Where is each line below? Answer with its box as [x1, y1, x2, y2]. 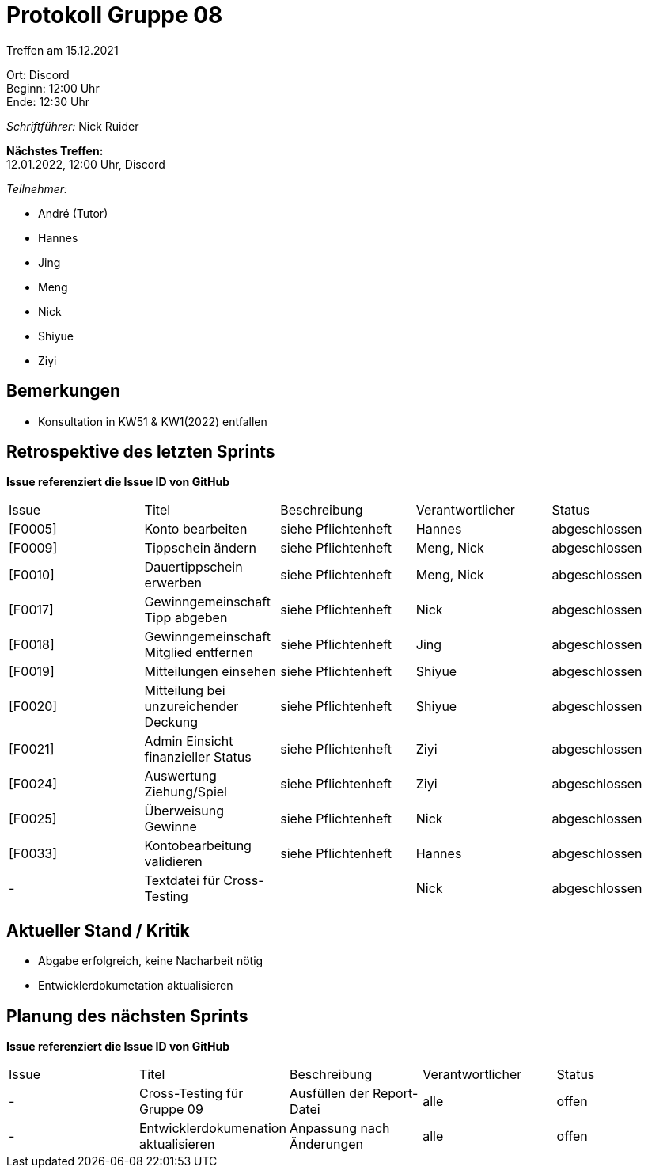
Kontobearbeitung [144, 838, 252, 854]
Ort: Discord [6, 67, 70, 82]
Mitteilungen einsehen [144, 663, 276, 680]
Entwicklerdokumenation [138, 1120, 286, 1137]
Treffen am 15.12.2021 [6, 43, 119, 57]
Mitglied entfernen [144, 644, 254, 661]
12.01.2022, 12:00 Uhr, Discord [6, 157, 165, 171]
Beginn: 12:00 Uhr [6, 81, 100, 95]
